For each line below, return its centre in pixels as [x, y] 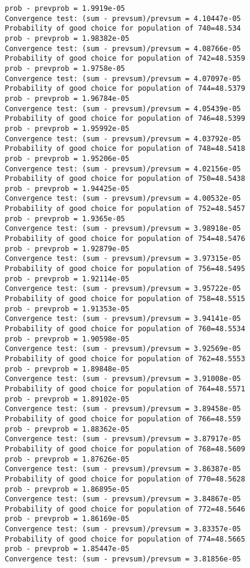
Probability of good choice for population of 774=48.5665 [125, 539]
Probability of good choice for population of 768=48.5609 [125, 449]
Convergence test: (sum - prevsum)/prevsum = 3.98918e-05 [123, 229]
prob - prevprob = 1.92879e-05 [67, 249]
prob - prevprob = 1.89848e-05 [67, 369]
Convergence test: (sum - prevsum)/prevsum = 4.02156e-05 [123, 169]
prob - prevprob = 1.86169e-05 [67, 519]
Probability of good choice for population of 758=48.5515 [125, 299]
